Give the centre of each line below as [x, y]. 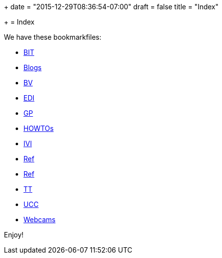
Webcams [40, 219]
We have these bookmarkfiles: [53, 37]
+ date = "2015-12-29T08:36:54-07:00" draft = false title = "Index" [111, 7]
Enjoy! [14, 235]
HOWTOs [39, 128]
